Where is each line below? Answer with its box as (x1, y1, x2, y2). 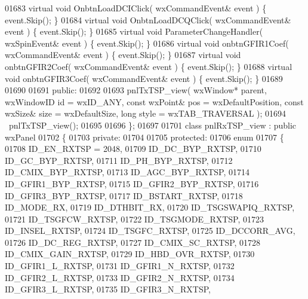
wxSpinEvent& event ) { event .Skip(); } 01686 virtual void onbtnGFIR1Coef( (5, 36, 289, 49)
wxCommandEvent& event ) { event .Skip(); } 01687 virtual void (5, 48, 241, 61)
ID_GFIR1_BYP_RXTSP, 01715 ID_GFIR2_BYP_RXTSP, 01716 (5, 177, 259, 190)
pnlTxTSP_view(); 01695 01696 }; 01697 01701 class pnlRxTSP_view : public (8, 118, 297, 131)
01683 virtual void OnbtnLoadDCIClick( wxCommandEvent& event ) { (5, 2, 267, 14)
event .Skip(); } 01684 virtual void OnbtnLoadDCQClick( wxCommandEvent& (5, 13, 291, 26)
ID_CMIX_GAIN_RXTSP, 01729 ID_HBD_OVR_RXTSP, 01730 (5, 248, 255, 260)
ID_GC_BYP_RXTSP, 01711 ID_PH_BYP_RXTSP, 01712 (5, 154, 233, 166)
